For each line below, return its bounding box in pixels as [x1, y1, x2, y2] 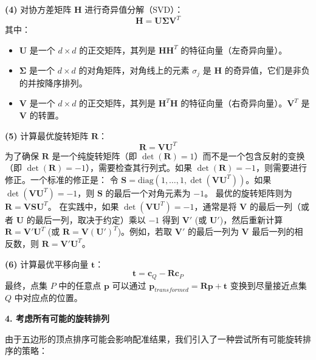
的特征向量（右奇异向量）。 [180, 97, 287, 109]
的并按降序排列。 [19, 76, 88, 89]
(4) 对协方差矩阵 [5, 3, 72, 15]
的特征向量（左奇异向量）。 [180, 43, 287, 56]
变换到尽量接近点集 [230, 279, 307, 291]
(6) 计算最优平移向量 [5, 257, 89, 270]
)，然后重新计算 [219, 213, 283, 226]
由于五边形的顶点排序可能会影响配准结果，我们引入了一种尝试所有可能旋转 [5, 332, 303, 345]
